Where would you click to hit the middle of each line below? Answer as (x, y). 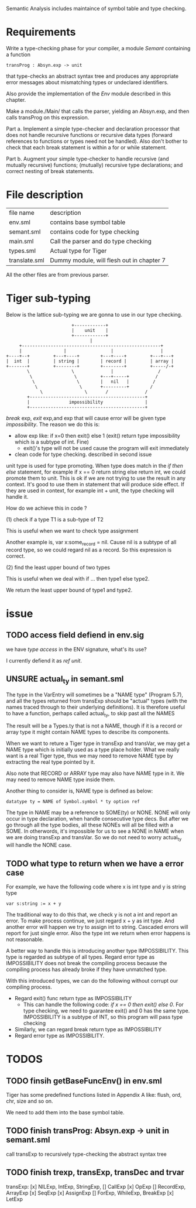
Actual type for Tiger (78, 250)
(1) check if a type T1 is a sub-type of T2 (55, 519)
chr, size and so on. (30, 1101)
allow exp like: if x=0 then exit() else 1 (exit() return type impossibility (97, 435)
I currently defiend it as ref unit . (44, 660)
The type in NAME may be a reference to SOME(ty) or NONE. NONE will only (98, 812)
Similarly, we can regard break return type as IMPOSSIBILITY (88, 1029)
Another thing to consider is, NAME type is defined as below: (80, 791)
